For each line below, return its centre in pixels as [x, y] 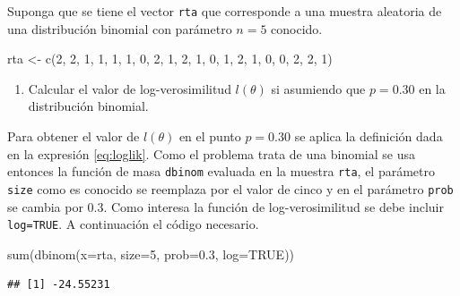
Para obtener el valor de [74, 136]
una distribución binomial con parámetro [120, 28]
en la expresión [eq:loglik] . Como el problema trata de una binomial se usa [211, 153]
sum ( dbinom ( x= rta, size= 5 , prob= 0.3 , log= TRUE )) [151, 254]
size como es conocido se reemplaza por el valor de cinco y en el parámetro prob [230, 188]
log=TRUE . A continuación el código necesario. [133, 224]
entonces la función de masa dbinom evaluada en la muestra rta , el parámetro [221, 171]
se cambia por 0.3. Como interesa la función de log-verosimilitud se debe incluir [226, 206]
